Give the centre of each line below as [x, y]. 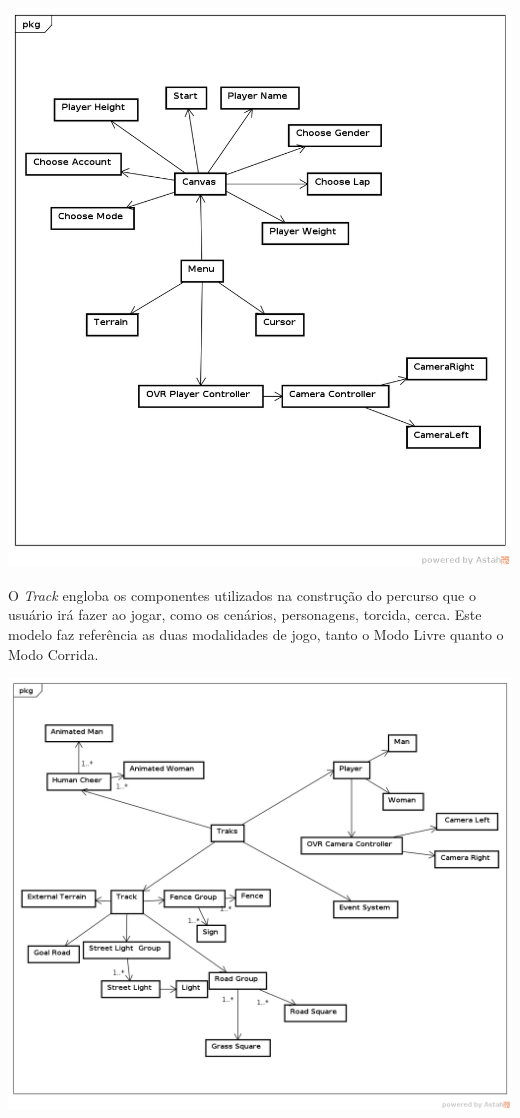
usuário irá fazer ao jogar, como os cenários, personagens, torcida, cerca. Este [245, 614]
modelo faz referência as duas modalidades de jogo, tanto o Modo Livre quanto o [256, 633]
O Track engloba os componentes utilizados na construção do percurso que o [242, 594]
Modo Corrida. [53, 653]
